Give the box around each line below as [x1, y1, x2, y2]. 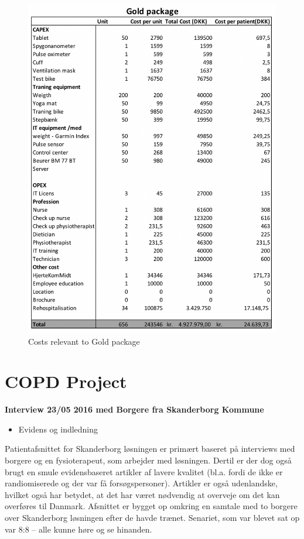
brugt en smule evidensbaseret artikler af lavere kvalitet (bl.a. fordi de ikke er [5, 465, 283, 478]
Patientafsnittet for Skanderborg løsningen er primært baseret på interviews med [5, 442, 295, 455]
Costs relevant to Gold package [28, 335, 140, 347]
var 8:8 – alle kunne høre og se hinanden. [5, 523, 152, 535]
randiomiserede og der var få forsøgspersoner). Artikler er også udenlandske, [5, 477, 278, 489]
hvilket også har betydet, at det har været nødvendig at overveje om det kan [5, 488, 280, 500]
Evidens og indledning [18, 423, 98, 435]
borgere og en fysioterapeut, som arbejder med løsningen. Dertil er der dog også [5, 454, 292, 466]
